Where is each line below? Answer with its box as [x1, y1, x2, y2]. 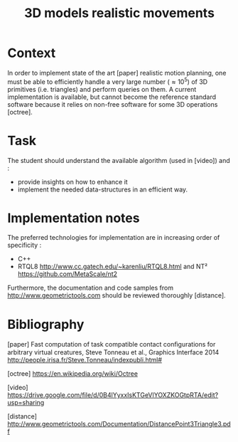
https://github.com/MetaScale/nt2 [17, 270, 118, 278]
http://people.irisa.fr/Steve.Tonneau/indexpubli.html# [7, 356, 162, 364]
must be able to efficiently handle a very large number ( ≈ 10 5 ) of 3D [7, 76, 208, 86]
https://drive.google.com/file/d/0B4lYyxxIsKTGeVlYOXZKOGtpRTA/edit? [7, 391, 219, 399]
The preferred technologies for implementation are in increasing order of [7, 233, 220, 242]
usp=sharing [7, 399, 45, 407]
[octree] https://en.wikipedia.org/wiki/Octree [7, 369, 139, 378]
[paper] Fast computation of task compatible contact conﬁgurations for [7, 340, 216, 349]
